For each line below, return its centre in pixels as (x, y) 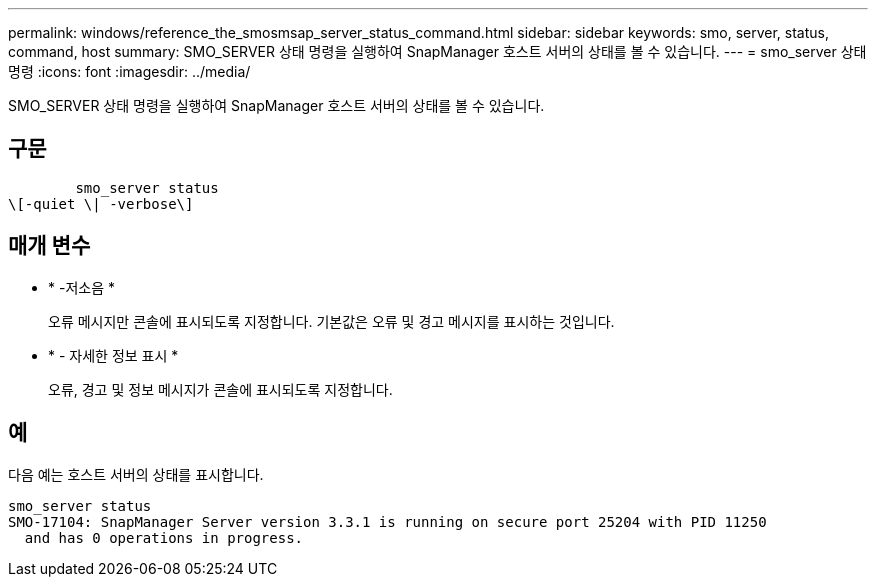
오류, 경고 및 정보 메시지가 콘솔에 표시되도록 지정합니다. (220, 389)
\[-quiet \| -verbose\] (101, 203)
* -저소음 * (81, 287)
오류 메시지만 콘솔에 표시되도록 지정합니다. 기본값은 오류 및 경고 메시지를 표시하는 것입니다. (331, 321)
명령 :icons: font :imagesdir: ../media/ (129, 71)
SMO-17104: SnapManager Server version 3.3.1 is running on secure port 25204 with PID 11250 (387, 521)
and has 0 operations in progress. (164, 537)
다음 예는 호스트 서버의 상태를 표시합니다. (136, 474)
